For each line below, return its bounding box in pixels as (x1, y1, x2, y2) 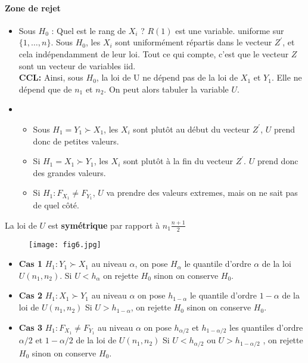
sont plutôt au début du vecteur (133, 122, 250, 135)
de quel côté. (33, 199, 79, 211)
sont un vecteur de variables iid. (18, 59, 136, 72)
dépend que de (18, 82, 72, 95)
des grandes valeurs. (33, 166, 106, 179)
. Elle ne (271, 71, 302, 84)
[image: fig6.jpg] (29, 240, 101, 249)
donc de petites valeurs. (33, 134, 119, 147)
